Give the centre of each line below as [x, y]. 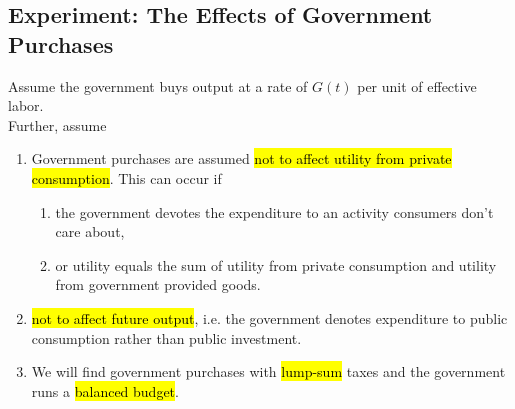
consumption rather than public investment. [166, 337]
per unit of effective [417, 85]
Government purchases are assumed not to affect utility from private [241, 158]
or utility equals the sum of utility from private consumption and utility [276, 264]
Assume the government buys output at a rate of [158, 85]
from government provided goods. [158, 284]
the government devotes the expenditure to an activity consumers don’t [274, 211]
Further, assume [57, 124]
